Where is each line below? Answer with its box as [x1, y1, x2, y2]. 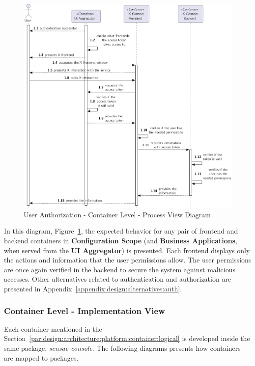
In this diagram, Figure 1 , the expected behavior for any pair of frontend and [4, 226, 238, 236]
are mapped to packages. [4, 352, 79, 363]
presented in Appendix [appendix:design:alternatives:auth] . [4, 284, 182, 294]
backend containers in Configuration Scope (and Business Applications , [4, 235, 237, 246]
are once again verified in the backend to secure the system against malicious [4, 264, 236, 274]
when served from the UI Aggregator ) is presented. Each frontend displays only [4, 245, 250, 255]
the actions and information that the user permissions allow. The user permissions [4, 255, 252, 265]
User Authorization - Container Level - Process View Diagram [24, 209, 211, 219]
